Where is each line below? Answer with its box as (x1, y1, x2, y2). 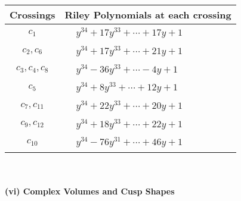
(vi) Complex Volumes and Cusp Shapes (5, 184, 175, 197)
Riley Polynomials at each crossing (64, 8, 231, 21)
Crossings (10, 8, 55, 21)
